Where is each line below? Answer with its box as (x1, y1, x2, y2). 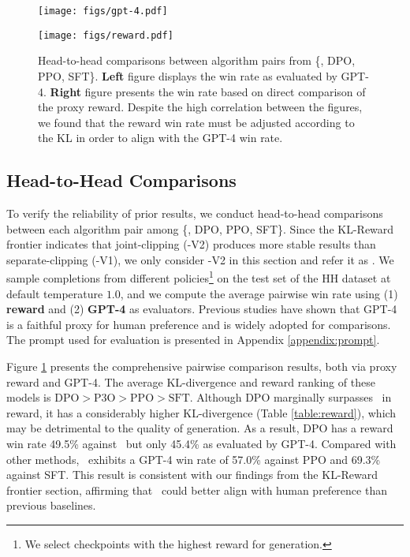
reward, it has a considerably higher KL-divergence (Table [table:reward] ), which (6, 404, 397, 421)
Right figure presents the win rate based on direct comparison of (50, 83, 366, 99)
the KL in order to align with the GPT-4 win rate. (38, 129, 283, 146)
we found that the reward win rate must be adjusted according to (38, 114, 355, 130)
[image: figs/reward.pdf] (38, 29, 173, 41)
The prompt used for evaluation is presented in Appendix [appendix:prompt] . (6, 331, 380, 348)
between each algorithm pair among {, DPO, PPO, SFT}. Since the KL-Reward (6, 220, 394, 237)
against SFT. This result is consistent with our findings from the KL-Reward (6, 466, 378, 483)
